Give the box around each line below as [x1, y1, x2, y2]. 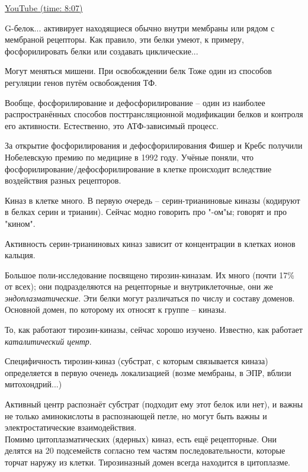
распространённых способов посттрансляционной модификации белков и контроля [5, 108, 303, 120]
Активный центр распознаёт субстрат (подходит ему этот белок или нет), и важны [5, 398, 303, 410]
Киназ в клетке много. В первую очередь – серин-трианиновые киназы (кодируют [5, 194, 300, 206]
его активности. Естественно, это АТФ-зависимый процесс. [5, 119, 219, 131]
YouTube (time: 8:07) [5, 2, 83, 14]
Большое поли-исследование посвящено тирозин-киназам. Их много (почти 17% [5, 268, 294, 281]
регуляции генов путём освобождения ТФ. [5, 76, 157, 88]
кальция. [5, 249, 36, 261]
